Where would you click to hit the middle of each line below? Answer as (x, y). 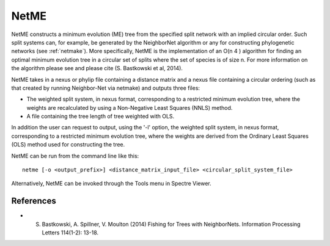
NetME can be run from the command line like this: (75, 156)
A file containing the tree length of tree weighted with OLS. (101, 117)
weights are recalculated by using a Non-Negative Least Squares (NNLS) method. (130, 107)
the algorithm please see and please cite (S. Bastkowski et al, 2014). (97, 68)
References (34, 201)
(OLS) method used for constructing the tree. (68, 145)
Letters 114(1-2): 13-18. (70, 233)
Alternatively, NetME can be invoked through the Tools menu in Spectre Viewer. (112, 184)
